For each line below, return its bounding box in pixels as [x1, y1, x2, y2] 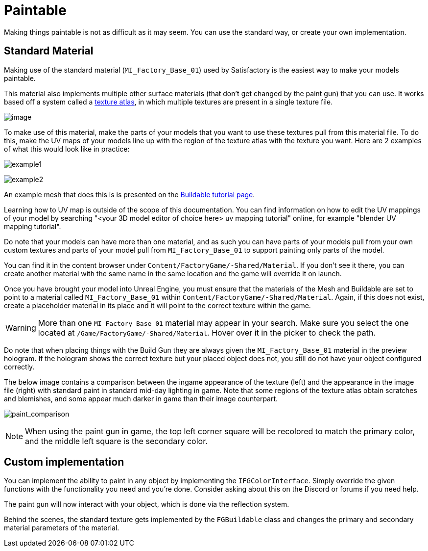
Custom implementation [4, 456, 124, 469]
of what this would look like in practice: [4, 144, 130, 153]
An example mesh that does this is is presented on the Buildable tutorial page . [4, 190, 255, 199]
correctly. [4, 362, 35, 371]
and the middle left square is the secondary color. [25, 436, 208, 446]
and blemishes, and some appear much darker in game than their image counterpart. [4, 394, 278, 403]
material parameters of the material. [4, 524, 119, 532]
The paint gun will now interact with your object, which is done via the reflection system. [4, 500, 289, 509]
